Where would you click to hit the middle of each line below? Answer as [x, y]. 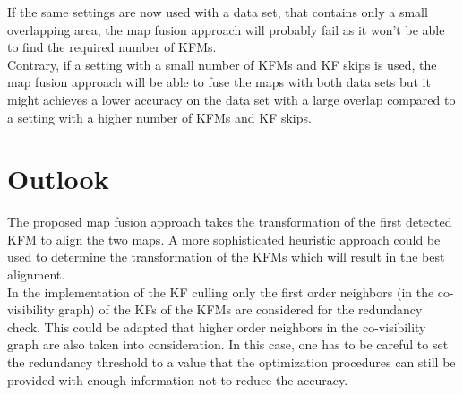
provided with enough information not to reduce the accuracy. [178, 379]
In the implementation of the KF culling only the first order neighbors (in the [221, 292]
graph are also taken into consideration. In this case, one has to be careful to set [228, 344]
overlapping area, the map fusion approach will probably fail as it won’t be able [226, 29]
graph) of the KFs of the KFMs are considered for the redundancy [240, 309]
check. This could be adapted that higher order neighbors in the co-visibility [217, 326]
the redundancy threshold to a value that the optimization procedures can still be [231, 362]
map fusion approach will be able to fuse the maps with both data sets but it [219, 82]
